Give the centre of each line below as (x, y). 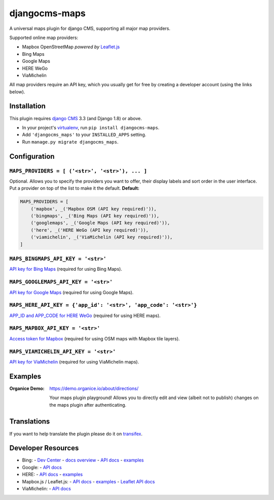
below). (17, 92)
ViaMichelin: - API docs (46, 488)
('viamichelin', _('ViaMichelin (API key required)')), (102, 237)
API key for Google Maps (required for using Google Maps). (72, 292)
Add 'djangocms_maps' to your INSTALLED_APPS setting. (84, 135)
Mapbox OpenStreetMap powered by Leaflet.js (71, 47)
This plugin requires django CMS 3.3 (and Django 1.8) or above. (76, 118)
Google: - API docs (42, 467)
